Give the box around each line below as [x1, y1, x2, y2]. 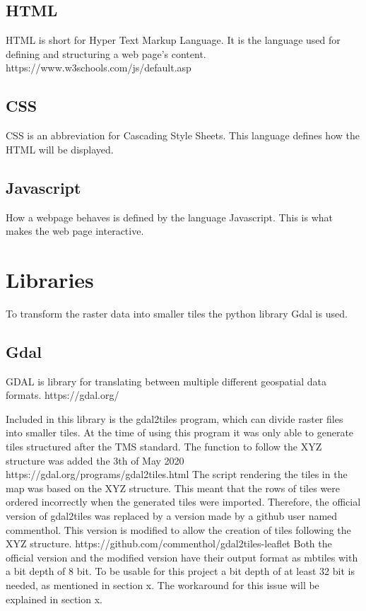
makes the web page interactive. [6, 223, 144, 238]
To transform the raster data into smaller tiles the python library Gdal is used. [6, 305, 348, 320]
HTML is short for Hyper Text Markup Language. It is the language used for [6, 33, 341, 47]
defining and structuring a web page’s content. [6, 46, 206, 61]
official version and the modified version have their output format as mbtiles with [6, 549, 358, 564]
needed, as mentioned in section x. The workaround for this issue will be [6, 578, 319, 592]
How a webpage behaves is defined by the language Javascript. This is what [6, 209, 333, 224]
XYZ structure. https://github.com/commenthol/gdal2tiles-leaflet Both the [6, 536, 332, 551]
